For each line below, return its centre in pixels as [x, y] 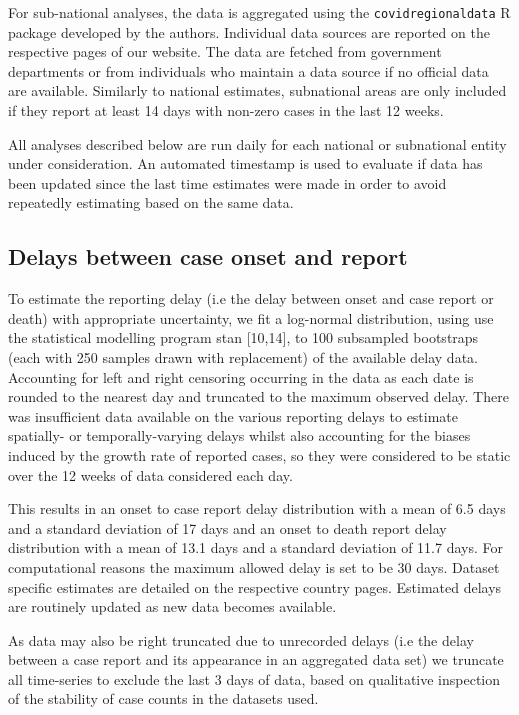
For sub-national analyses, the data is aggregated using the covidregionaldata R [259, 12]
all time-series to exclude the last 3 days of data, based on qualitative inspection [254, 678]
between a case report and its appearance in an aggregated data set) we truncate [256, 659]
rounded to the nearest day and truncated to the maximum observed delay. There [258, 396]
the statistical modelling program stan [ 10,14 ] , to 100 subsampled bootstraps [243, 337]
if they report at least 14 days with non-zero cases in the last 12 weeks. [226, 110]
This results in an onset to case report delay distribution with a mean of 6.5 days [257, 508]
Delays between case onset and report [208, 256]
